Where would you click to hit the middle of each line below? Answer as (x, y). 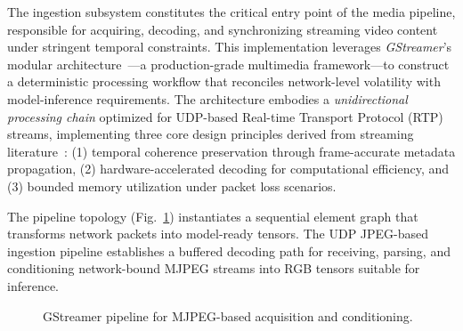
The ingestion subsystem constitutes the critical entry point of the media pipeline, (231, 12)
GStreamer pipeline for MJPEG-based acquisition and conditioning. (228, 315)
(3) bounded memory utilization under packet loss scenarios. (172, 186)
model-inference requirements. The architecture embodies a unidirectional (207, 98)
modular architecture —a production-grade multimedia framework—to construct (228, 64)
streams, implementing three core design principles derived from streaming (211, 134)
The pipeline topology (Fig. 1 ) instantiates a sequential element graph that (213, 216)
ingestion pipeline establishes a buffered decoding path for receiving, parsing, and (229, 250)
